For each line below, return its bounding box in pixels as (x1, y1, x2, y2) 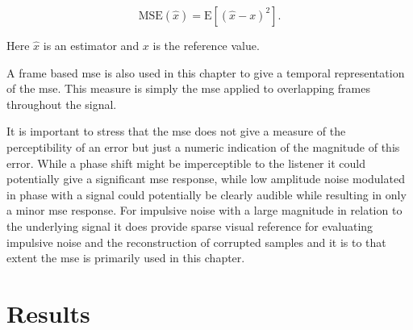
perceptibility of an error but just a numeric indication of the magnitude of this (6, 138, 400, 155)
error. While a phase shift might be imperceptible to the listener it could (6, 154, 365, 171)
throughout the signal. (6, 95, 117, 112)
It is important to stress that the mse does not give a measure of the (6, 123, 346, 140)
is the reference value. (152, 37, 260, 53)
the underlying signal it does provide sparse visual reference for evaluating (6, 217, 373, 234)
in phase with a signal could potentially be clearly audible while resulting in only (6, 186, 407, 203)
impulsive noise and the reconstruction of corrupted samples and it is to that (6, 233, 386, 250)
